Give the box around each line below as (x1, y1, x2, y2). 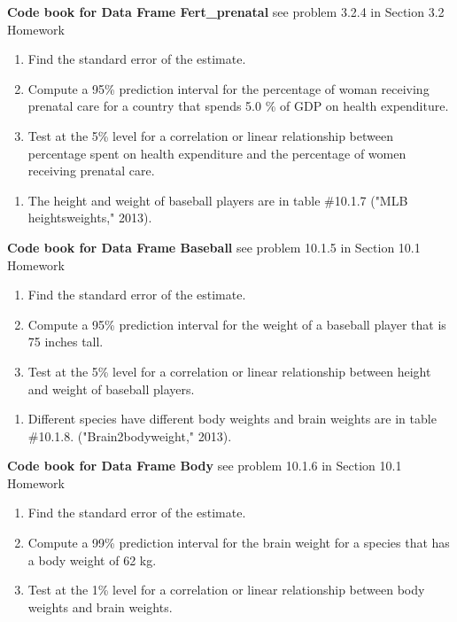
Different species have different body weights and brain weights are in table (27, 409, 437, 428)
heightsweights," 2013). (27, 208, 152, 227)
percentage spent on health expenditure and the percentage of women (27, 144, 407, 162)
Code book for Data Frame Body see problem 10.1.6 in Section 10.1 (7, 456, 402, 475)
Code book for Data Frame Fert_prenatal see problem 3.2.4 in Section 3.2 (7, 3, 445, 20)
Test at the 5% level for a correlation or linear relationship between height (27, 362, 431, 380)
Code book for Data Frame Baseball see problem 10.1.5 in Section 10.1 (7, 237, 421, 256)
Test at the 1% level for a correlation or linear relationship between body (27, 580, 425, 599)
